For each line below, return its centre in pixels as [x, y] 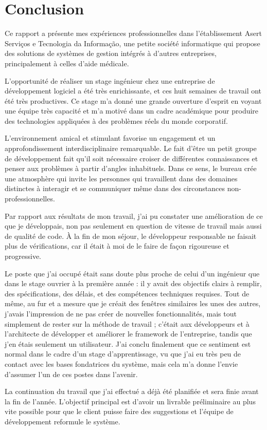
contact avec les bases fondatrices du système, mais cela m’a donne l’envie [121, 363]
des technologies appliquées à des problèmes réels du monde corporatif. [116, 120]
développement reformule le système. [63, 421]
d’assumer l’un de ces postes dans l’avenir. [71, 374]
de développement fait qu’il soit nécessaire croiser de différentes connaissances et [131, 158]
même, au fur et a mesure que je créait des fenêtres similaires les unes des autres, [133, 303]
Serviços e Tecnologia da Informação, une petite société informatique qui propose [132, 43]
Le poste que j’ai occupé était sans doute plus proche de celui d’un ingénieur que [132, 273]
